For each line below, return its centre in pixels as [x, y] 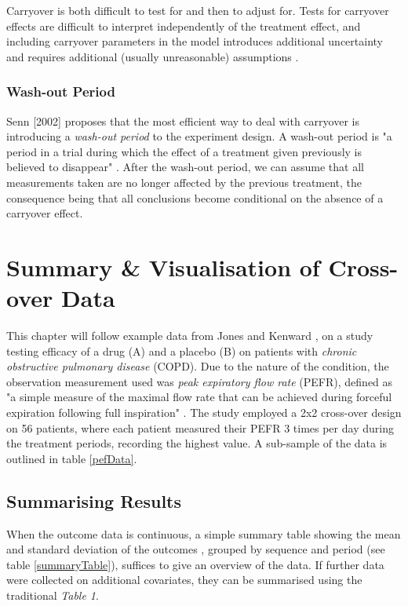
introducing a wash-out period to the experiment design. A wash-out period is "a [199, 136]
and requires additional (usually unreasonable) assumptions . [153, 56]
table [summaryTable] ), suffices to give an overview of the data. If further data [195, 564]
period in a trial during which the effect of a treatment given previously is [184, 151]
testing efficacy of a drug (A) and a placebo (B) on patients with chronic [182, 350]
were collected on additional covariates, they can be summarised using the [184, 580]
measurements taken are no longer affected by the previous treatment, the [184, 182]
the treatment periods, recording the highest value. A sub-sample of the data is [197, 443]
